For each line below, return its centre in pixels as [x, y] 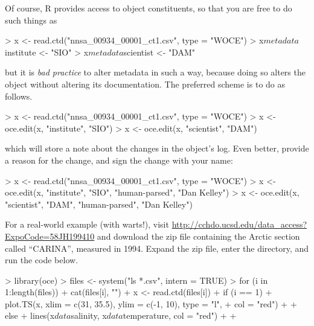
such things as [31, 20]
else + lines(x [30, 315]
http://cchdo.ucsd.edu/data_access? [239, 224]
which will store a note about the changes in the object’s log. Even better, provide [157, 148]
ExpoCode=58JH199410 [50, 236]
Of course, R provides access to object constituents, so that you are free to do [149, 8]
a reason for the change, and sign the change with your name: [119, 160]
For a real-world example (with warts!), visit [87, 224]
